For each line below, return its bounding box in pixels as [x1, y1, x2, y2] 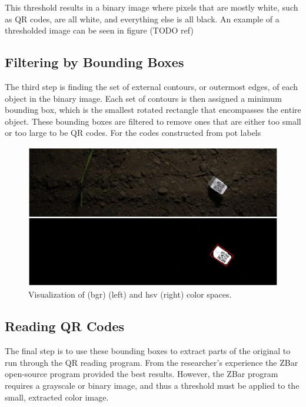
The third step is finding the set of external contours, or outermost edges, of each [5, 80, 298, 92]
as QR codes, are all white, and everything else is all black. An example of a [5, 12, 280, 25]
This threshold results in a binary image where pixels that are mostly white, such [5, 1, 298, 13]
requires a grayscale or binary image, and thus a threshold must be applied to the [5, 379, 300, 391]
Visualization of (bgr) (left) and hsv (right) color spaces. [28, 288, 232, 301]
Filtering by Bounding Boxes [5, 53, 184, 71]
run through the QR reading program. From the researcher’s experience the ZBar [5, 356, 298, 368]
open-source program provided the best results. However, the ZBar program [5, 368, 278, 380]
